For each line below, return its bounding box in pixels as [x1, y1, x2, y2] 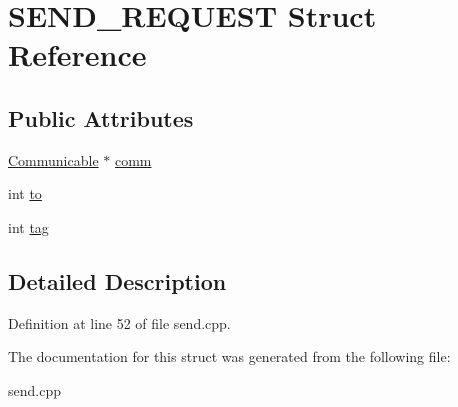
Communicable [8, 149, 99, 170]
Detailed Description [8, 265, 227, 296]
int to [8, 183, 42, 204]
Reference [8, 34, 147, 75]
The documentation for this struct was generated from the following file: [8, 346, 451, 367]
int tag [8, 216, 49, 237]
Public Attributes [8, 102, 194, 133]
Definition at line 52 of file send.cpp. [8, 312, 231, 333]
